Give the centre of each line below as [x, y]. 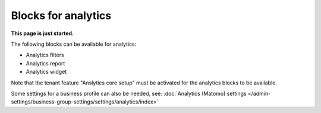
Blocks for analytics [61, 15]
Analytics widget [46, 72]
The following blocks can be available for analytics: [74, 44]
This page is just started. [43, 33]
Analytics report [45, 63]
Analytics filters [45, 55]
